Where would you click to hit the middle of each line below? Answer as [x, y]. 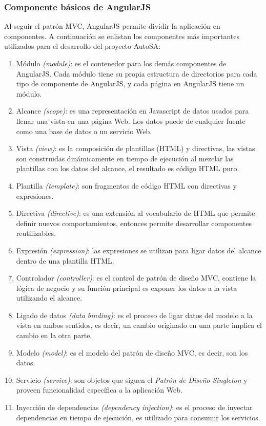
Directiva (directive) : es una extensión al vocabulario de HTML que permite [136, 213]
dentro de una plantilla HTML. [65, 260]
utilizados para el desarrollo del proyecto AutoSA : [83, 46]
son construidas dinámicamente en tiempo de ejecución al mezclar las [125, 158]
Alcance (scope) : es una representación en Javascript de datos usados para [132, 111]
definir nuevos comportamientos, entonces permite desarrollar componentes [134, 223]
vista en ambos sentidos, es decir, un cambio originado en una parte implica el [139, 325]
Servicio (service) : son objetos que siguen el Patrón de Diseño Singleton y [132, 379]
